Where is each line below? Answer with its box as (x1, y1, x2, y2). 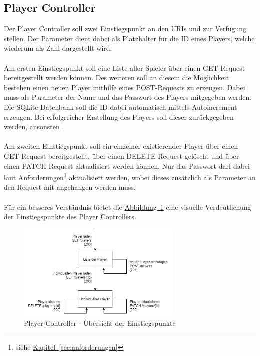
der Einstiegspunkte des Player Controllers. (4, 211, 136, 222)
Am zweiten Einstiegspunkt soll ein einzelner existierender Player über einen (4, 141, 238, 151)
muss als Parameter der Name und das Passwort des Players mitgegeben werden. (4, 92, 252, 102)
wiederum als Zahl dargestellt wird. (4, 43, 112, 53)
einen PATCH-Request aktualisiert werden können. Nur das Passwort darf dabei (4, 160, 250, 171)
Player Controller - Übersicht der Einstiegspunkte (24, 317, 176, 328)
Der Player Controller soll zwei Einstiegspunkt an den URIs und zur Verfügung (4, 23, 247, 34)
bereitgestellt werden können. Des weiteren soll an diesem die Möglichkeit (4, 72, 229, 83)
